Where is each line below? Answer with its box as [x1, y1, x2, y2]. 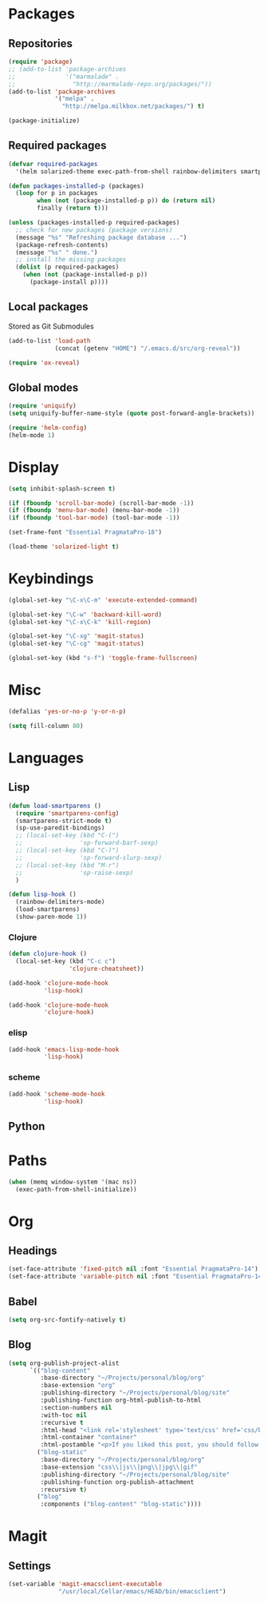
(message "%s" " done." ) [15, 249, 98, 257]
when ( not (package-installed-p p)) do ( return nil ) [37, 197, 216, 205]
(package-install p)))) [29, 278, 109, 286]
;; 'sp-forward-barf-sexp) [15, 839, 159, 847]
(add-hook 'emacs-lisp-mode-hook [8, 1045, 120, 1053]
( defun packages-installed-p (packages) [8, 181, 145, 190]
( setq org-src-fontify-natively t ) [8, 1316, 127, 1324]
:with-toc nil [40, 1411, 88, 1419]
